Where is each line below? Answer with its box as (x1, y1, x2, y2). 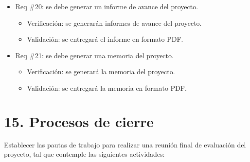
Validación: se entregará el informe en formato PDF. (27, 34, 183, 44)
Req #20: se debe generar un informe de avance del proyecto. (15, 1, 198, 11)
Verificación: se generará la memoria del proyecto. (27, 66, 175, 77)
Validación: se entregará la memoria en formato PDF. (27, 82, 187, 93)
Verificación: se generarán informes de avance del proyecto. (27, 17, 202, 28)
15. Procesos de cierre (4, 111, 154, 131)
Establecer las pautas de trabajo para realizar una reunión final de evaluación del (4, 139, 246, 149)
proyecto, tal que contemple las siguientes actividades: (4, 149, 165, 159)
